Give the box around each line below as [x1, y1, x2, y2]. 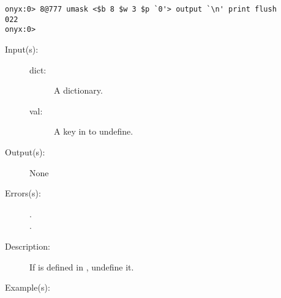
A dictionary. [54, 84, 103, 97]
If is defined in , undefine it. [29, 260, 134, 273]
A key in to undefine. [54, 125, 133, 138]
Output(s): [5, 145, 45, 158]
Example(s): [5, 281, 50, 294]
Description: [5, 239, 50, 252]
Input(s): [5, 42, 39, 55]
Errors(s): [5, 187, 41, 199]
